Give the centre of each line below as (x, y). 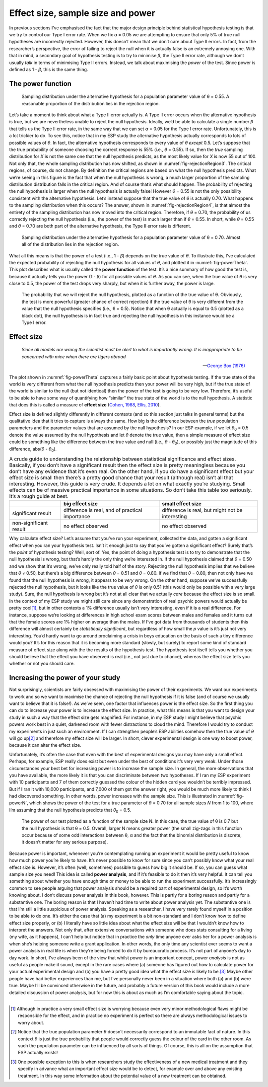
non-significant (30, 523)
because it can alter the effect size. (45, 745)
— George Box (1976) (224, 366)
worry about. (31, 1022)
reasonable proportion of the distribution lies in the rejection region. (91, 103)
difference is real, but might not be (202, 510)
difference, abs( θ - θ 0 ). (33, 449)
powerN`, (19, 803)
